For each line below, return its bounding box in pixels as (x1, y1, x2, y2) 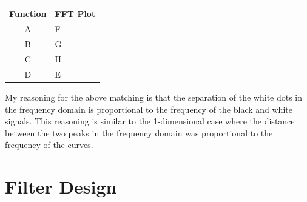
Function (9, 7, 47, 19)
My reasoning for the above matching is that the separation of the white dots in (5, 90, 303, 103)
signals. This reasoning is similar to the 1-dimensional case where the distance (5, 115, 295, 127)
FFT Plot (55, 7, 96, 19)
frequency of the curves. (5, 138, 93, 151)
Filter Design (5, 174, 117, 199)
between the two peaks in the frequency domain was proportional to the (5, 126, 273, 139)
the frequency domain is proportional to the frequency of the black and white (5, 103, 292, 115)
